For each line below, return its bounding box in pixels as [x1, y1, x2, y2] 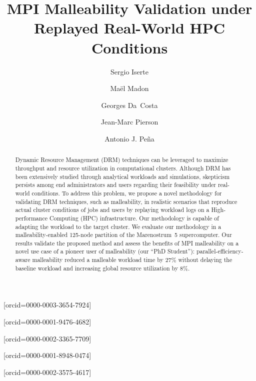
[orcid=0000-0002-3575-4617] [3, 366, 91, 377]
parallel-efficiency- [196, 247, 243, 255]
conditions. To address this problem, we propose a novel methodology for [31, 188, 222, 197]
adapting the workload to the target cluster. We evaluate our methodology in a [15, 222, 221, 230]
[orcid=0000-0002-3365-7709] [3, 333, 91, 343]
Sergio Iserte [110, 66, 148, 76]
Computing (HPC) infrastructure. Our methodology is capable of [49, 213, 219, 222]
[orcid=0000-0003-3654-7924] [3, 299, 91, 310]
